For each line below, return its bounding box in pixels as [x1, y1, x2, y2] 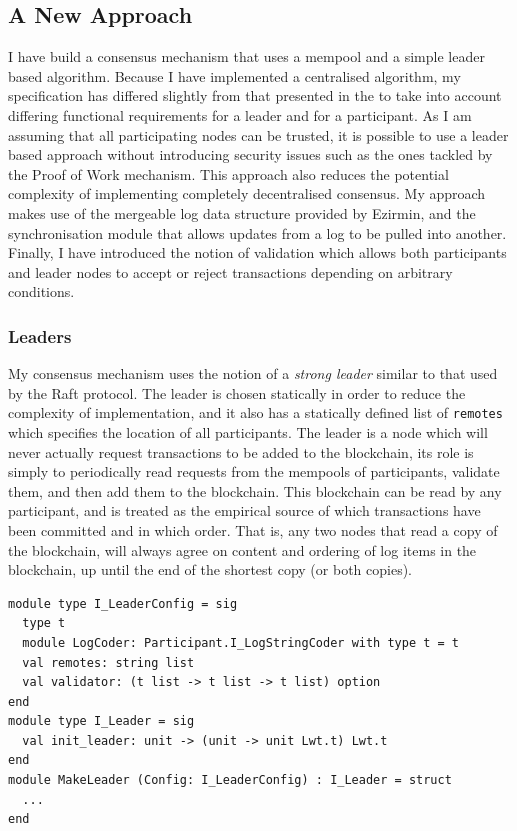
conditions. [8, 281, 75, 302]
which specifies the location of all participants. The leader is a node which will [8, 421, 488, 442]
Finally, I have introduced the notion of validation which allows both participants [8, 242, 507, 263]
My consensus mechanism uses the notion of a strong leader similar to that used [8, 363, 498, 384]
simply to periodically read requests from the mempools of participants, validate [8, 461, 500, 482]
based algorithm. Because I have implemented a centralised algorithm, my [8, 65, 461, 86]
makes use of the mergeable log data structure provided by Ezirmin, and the [8, 202, 476, 223]
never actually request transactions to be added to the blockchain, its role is [8, 441, 474, 462]
